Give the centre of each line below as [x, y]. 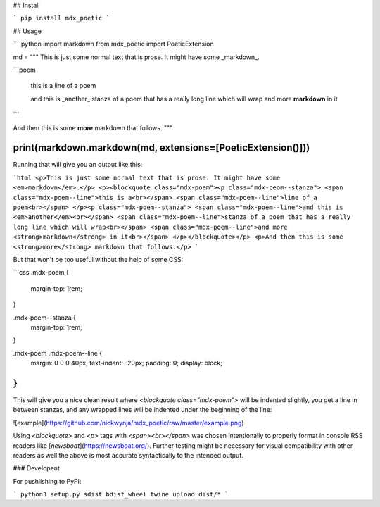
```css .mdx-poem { [41, 273]
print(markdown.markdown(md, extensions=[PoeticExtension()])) [161, 148]
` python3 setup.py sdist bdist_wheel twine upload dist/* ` [121, 494]
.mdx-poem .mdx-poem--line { [57, 353]
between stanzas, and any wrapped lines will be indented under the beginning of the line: [142, 410]
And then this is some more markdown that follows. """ [93, 127]
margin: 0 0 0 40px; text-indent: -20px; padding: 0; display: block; [127, 363]
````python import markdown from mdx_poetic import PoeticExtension [113, 44]
